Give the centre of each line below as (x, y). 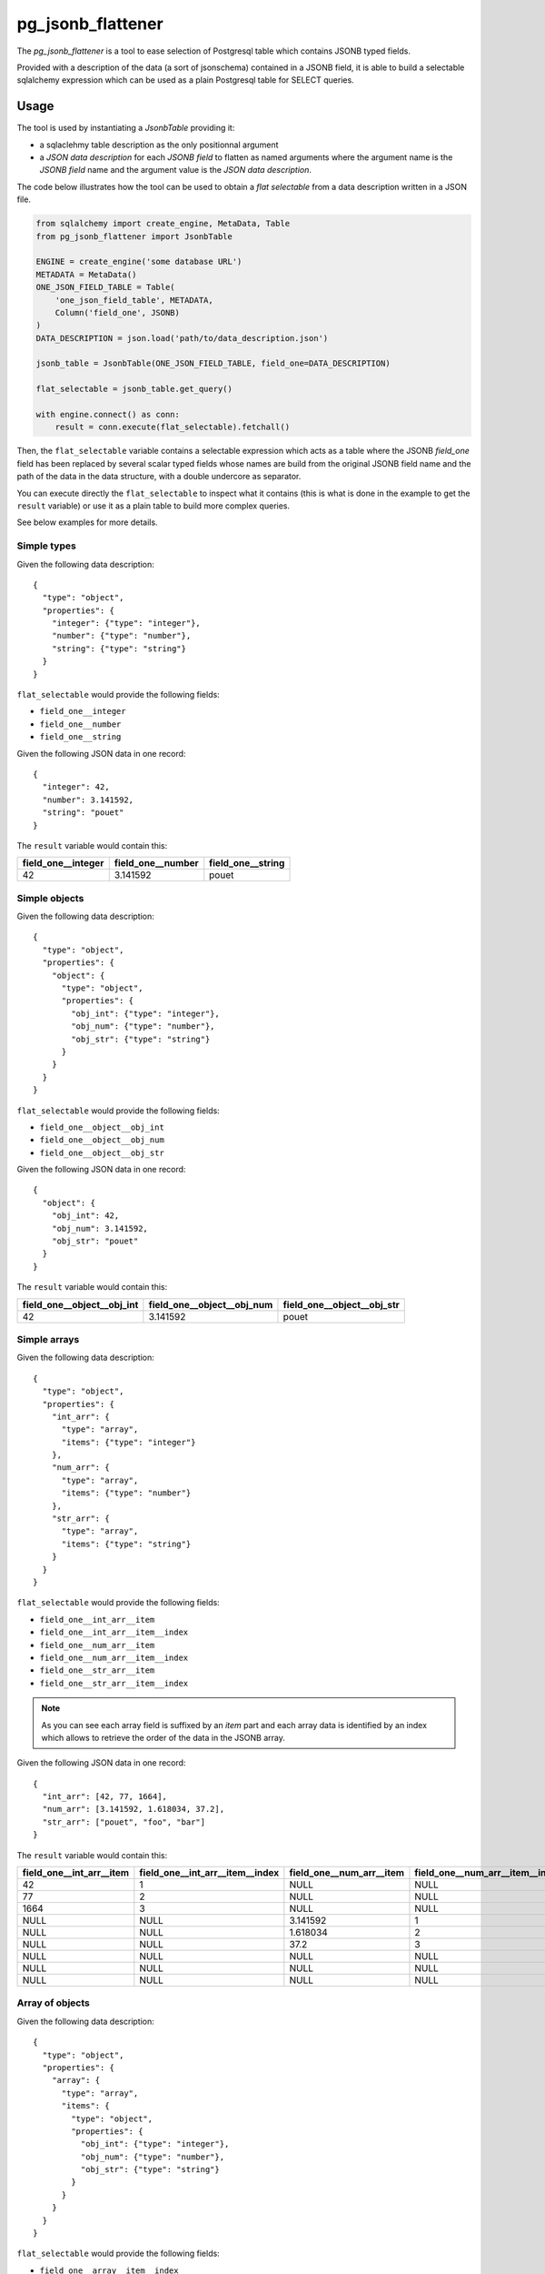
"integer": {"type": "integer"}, (126, 624)
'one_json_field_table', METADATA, (134, 300)
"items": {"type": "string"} (126, 1544)
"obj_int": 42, (85, 1216)
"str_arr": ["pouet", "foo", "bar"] (124, 1822)
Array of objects (53, 2003)
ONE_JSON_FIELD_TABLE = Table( (106, 287)
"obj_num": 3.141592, (100, 1228)
